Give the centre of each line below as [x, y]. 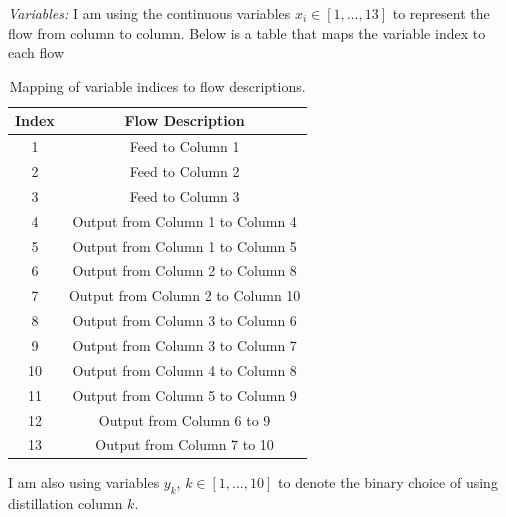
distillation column [65, 503]
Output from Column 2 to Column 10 [184, 295]
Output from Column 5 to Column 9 [184, 394]
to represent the [441, 13]
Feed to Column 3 [184, 195]
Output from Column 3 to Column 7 [184, 344]
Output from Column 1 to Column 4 [184, 220]
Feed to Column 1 [184, 146]
